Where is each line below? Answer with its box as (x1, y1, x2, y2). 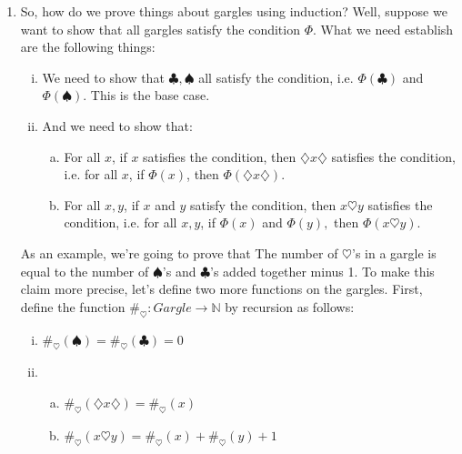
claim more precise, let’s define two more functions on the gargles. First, (20, 279, 423, 298)
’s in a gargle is (351, 243, 437, 262)
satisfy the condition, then (189, 195, 336, 214)
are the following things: (20, 37, 156, 56)
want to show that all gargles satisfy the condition (20, 19, 300, 38)
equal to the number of (20, 261, 149, 280)
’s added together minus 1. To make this (210, 261, 435, 280)
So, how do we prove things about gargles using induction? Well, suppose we (20, 2, 447, 20)
